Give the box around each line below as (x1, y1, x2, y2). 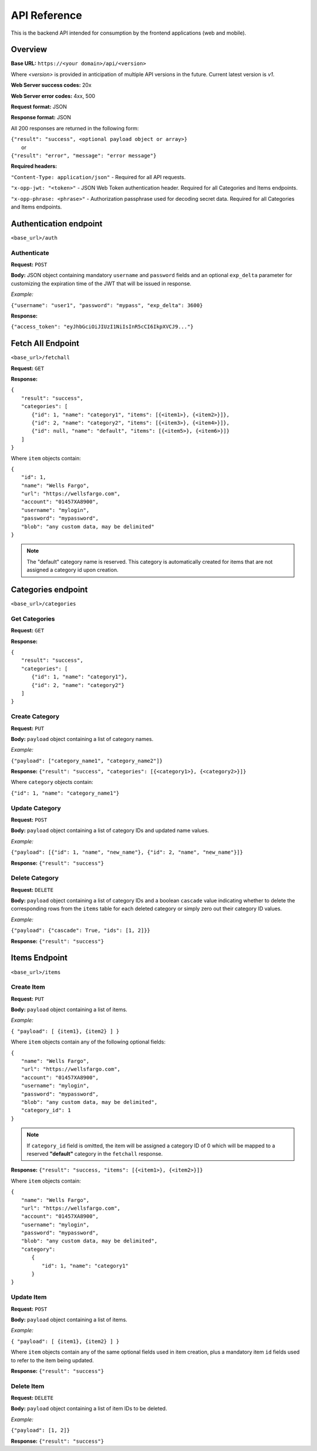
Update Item (11, 1293, 47, 1301)
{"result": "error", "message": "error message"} (11, 152, 157, 159)
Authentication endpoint (11, 218, 103, 228)
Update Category (11, 804, 61, 812)
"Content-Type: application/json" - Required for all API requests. (11, 173, 186, 180)
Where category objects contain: (11, 779, 93, 786)
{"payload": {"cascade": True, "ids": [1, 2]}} (11, 927, 151, 934)
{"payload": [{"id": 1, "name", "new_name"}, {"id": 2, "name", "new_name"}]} (11, 849, 244, 856)
